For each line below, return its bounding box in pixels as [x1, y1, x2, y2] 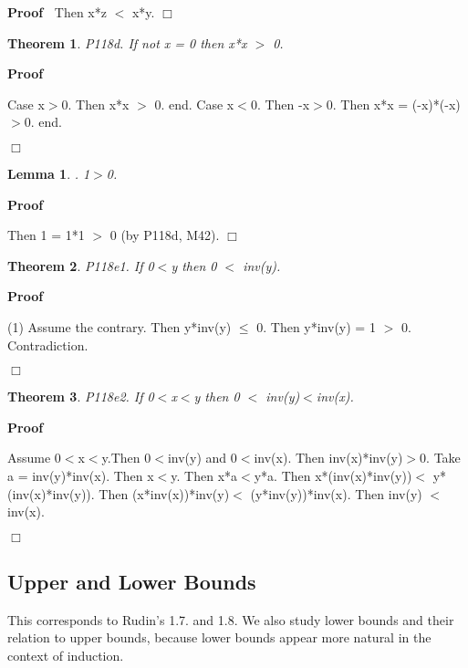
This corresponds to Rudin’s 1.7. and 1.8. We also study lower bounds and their [7, 610, 454, 629]
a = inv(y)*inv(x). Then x [7, 465, 154, 485]
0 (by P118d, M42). [109, 225, 220, 245]
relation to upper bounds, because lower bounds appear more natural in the [7, 628, 432, 647]
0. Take [420, 448, 461, 467]
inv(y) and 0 [167, 448, 237, 467]
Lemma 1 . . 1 [7, 163, 90, 183]
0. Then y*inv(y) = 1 [256, 317, 376, 336]
